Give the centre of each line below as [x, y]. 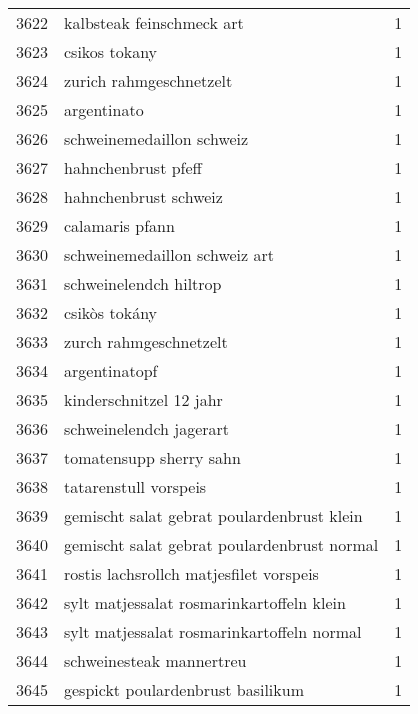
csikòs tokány [111, 312]
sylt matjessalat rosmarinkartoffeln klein [205, 602]
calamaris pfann [119, 225]
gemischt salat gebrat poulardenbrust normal [221, 544]
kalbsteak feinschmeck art [154, 22]
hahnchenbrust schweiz [143, 196]
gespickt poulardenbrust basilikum [184, 689]
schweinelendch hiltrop [143, 283]
